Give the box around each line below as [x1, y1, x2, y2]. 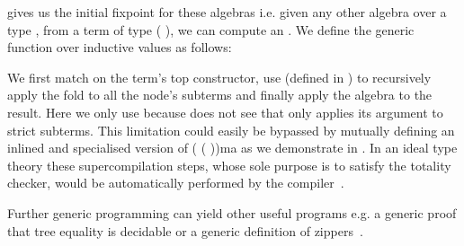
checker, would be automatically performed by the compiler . [7, 173, 344, 192]
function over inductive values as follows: [7, 38, 232, 57]
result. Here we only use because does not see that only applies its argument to [7, 102, 443, 121]
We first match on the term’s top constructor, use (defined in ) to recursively [7, 67, 432, 86]
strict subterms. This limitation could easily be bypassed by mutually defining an [7, 120, 455, 139]
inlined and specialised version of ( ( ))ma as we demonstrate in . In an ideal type [7, 138, 458, 157]
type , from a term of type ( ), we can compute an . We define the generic [7, 20, 415, 39]
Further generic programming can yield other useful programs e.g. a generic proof [7, 203, 457, 222]
